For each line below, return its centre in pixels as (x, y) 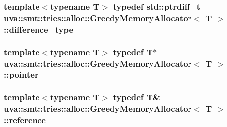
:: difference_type (39, 29)
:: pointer (21, 74)
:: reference (25, 120)
